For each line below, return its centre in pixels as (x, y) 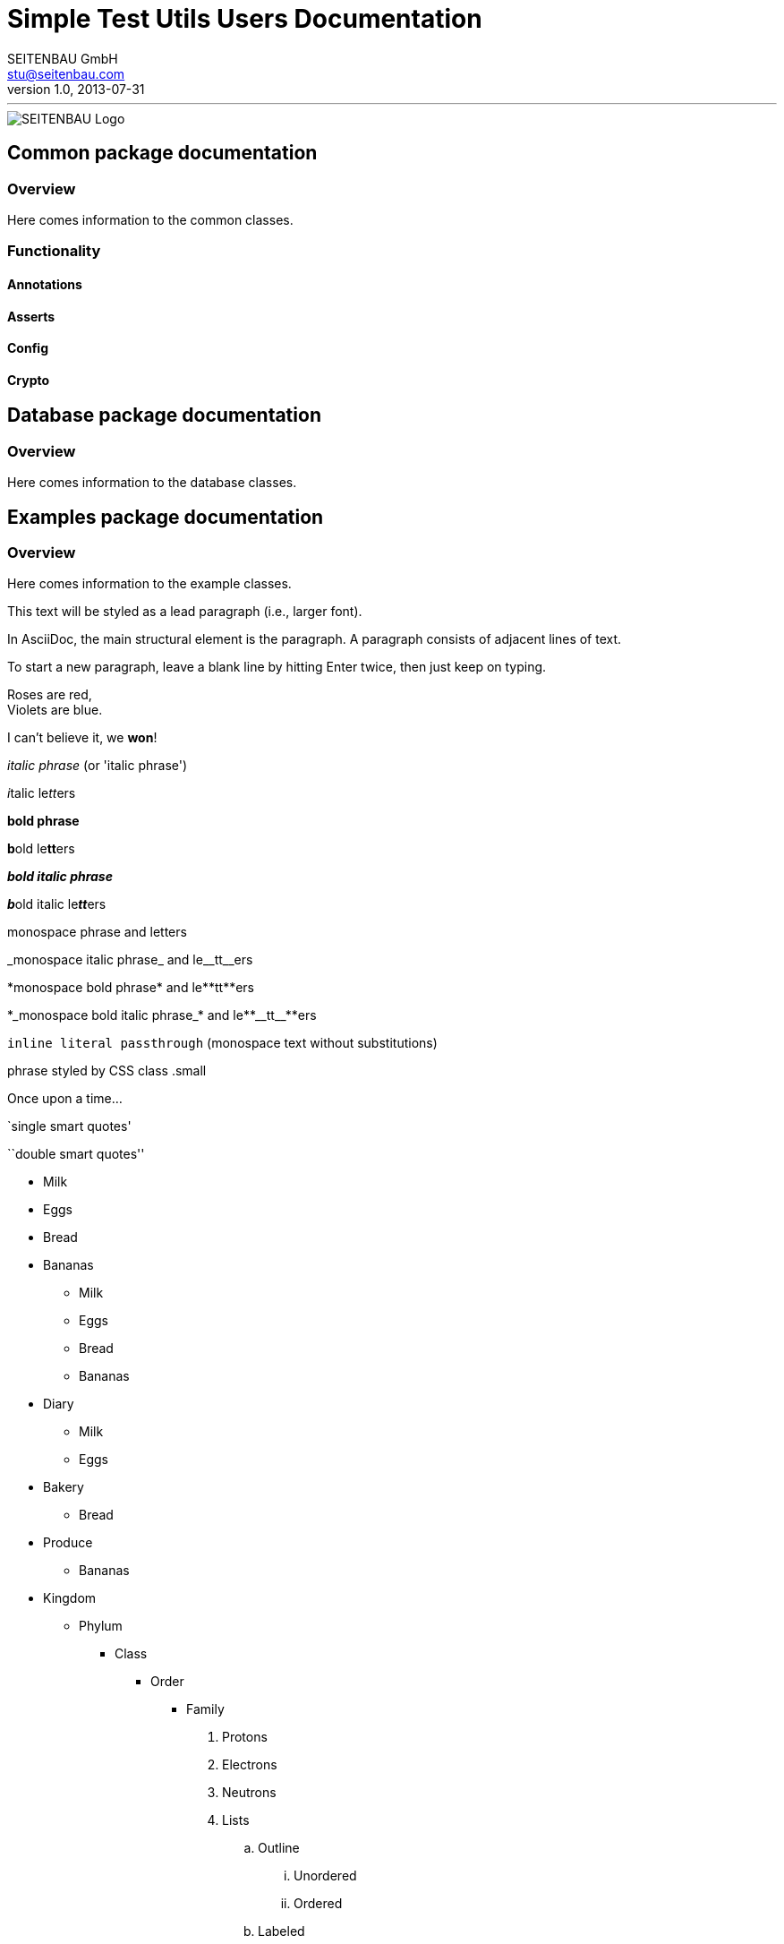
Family (205, 1709)
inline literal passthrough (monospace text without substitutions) (222, 1043)
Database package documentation (164, 415)
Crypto (29, 380)
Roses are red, (50, 695)
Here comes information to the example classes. (149, 584)
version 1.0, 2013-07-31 (76, 89)
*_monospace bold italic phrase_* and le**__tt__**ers (162, 1015)
